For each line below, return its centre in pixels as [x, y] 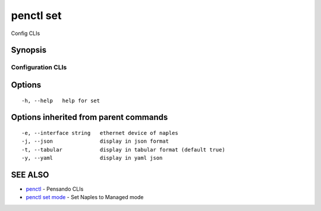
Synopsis [29, 50]
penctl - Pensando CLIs [55, 189]
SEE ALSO [30, 174]
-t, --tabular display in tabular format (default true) [123, 149]
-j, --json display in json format [95, 141]
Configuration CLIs [39, 67]
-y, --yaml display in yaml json [92, 158]
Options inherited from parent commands [89, 117]
